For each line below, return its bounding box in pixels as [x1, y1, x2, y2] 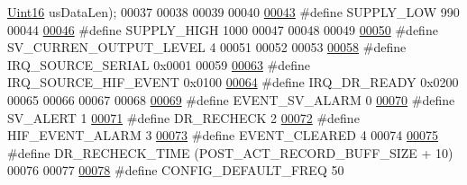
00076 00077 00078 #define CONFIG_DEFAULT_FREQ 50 [7, 161, 344, 180]
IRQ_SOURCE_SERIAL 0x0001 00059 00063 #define [7, 55, 311, 74]
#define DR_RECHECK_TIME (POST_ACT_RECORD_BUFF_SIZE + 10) [7, 143, 453, 162]
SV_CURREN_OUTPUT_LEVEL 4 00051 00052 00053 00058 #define [7, 38, 407, 57]
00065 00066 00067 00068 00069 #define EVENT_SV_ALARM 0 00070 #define [7, 90, 455, 109]
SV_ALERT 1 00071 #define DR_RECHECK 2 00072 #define [7, 108, 360, 127]
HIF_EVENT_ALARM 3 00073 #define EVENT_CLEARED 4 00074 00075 [7, 126, 438, 145]
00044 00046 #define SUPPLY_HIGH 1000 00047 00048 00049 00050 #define [7, 20, 438, 39]
